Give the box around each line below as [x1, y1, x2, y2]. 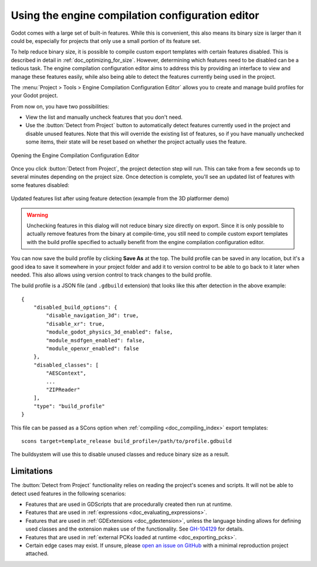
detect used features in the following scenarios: [11, 490, 126, 497]
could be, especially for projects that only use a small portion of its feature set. [11, 37, 201, 44]
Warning [26, 211, 48, 218]
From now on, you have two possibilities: [11, 103, 110, 110]
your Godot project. [11, 92, 58, 99]
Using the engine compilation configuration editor [11, 9, 259, 22]
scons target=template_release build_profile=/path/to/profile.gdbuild [21, 438, 232, 444]
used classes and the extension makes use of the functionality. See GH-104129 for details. [25, 525, 244, 532]
